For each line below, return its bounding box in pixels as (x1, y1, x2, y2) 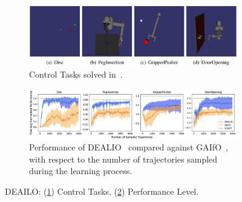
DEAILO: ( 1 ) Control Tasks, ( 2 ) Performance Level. (5, 185, 199, 198)
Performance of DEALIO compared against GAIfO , (29, 141, 228, 153)
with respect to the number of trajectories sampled (29, 152, 218, 165)
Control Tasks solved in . (29, 68, 123, 81)
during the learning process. (29, 164, 132, 177)
